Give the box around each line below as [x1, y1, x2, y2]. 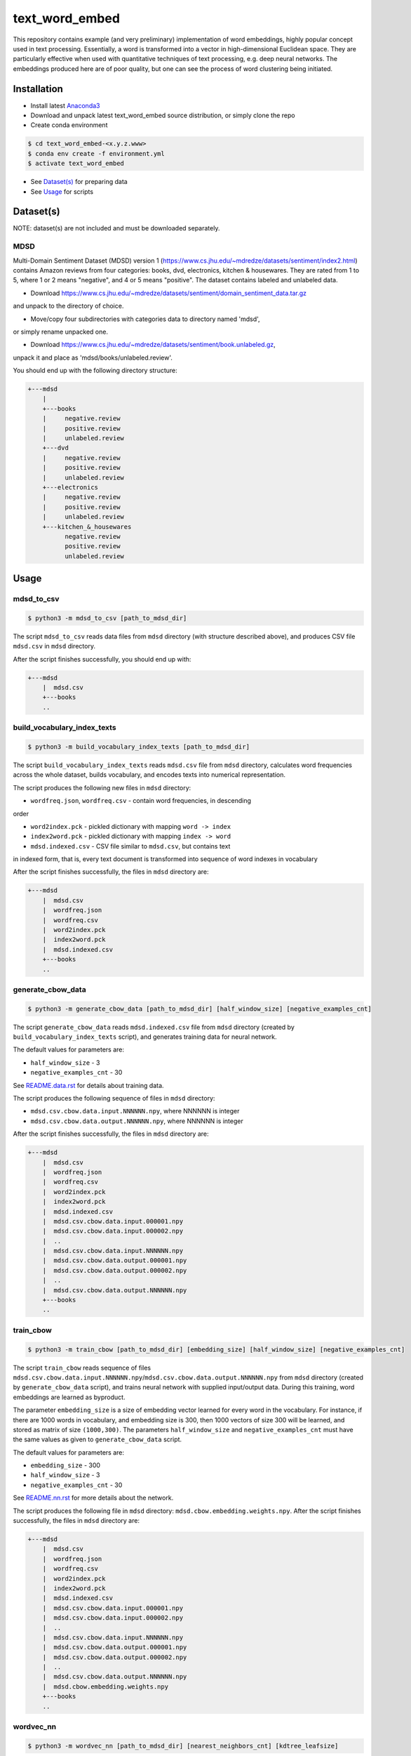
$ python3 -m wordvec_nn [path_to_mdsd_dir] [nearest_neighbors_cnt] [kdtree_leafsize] [27, 1742, 339, 1750]
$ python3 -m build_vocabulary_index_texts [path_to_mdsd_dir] [27, 742, 250, 751]
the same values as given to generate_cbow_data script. [13, 1435, 182, 1443]
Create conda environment [30, 121, 108, 129]
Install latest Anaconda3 [30, 101, 100, 110]
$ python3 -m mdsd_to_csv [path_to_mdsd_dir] [27, 614, 187, 622]
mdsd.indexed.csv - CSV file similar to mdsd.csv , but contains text [30, 841, 231, 850]
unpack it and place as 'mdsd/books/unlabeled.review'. [13, 353, 173, 362]
